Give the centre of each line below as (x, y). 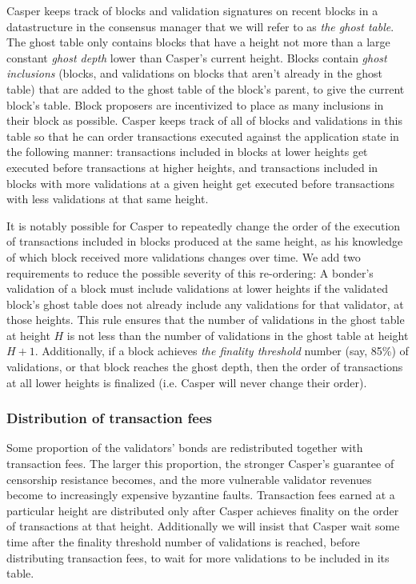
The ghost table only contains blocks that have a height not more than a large (198, 42)
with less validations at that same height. (108, 199)
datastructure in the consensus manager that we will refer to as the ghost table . (200, 26)
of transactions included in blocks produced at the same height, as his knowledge (205, 241)
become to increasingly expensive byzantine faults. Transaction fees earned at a (201, 495)
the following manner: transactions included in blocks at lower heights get (187, 152)
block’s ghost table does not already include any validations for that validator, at (205, 304)
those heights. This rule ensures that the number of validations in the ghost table (206, 320)
